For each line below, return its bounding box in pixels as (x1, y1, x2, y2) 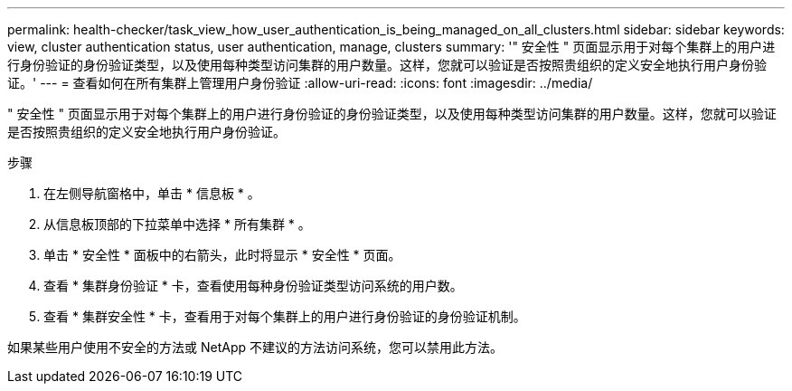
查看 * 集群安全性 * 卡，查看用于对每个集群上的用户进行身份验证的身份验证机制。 (43, 309, 526, 324)
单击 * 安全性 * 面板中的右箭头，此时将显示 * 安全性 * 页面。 (43, 247, 401, 262)
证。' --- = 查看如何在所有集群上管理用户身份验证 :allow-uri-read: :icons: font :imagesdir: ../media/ (7, 75, 593, 91)
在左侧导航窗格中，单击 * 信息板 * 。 (43, 186, 260, 201)
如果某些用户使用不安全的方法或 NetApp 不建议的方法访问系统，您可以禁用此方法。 (7, 339, 503, 355)
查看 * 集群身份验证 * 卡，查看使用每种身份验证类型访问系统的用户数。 (43, 278, 463, 293)
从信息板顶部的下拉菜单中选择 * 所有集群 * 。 (43, 216, 311, 232)
